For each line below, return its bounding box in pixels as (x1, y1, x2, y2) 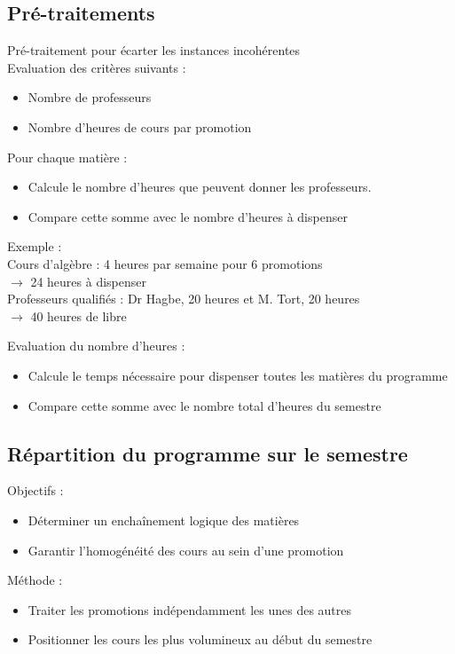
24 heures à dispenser (30, 272, 146, 290)
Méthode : (7, 571, 63, 589)
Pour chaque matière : (7, 147, 128, 166)
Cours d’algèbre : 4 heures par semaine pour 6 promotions (7, 254, 323, 272)
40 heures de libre (30, 306, 127, 325)
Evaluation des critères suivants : (7, 58, 186, 76)
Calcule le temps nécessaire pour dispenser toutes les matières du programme (27, 366, 448, 384)
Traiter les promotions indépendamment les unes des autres (27, 600, 352, 619)
